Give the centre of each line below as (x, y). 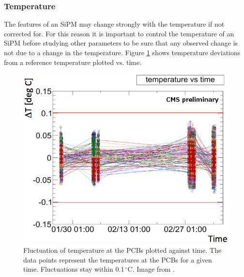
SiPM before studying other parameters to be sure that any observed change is (121, 43)
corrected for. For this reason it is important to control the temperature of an (119, 33)
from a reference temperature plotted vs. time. (73, 62)
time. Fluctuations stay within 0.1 (74, 269)
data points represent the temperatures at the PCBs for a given (118, 259)
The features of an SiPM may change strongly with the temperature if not (114, 24)
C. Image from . (151, 269)
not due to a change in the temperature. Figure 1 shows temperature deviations (122, 52)
